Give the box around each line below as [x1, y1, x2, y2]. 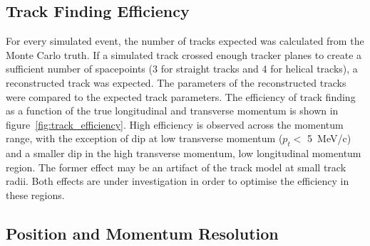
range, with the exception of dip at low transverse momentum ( [6, 131, 283, 146]
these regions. [6, 187, 65, 202]
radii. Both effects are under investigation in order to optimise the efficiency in [6, 173, 349, 188]
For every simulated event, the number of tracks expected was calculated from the [6, 33, 364, 48]
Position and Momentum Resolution [6, 222, 279, 244]
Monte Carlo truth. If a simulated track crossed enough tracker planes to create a [6, 47, 362, 62]
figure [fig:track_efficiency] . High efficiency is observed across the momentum [6, 117, 344, 132]
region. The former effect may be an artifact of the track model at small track [6, 159, 346, 174]
